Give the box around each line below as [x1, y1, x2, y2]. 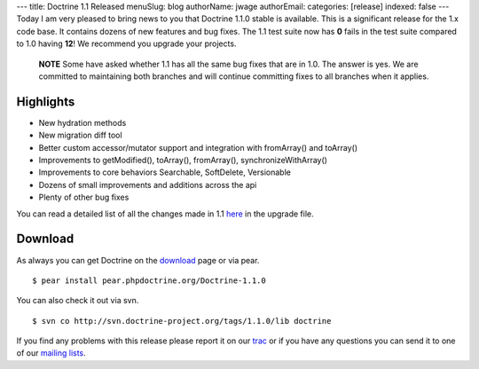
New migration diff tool [38, 130, 123, 141]
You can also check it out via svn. [16, 295, 139, 306]
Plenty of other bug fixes [38, 192, 130, 203]
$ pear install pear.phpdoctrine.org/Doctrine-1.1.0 [32, 275, 266, 286]
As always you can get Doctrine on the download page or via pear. [16, 255, 260, 265]
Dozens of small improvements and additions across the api [38, 179, 257, 190]
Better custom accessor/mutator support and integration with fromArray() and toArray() [38, 142, 358, 153]
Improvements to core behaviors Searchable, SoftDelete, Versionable [38, 167, 292, 177]
